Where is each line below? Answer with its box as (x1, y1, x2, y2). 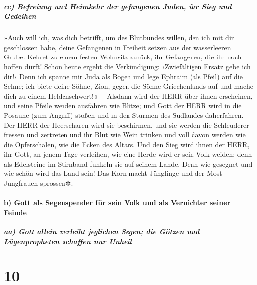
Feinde (4, 207, 27, 217)
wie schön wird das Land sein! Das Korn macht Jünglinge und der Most (4, 168, 222, 178)
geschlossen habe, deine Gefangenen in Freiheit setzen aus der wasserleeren (4, 42, 231, 52)
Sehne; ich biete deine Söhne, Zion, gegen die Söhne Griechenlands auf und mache (4, 81, 253, 91)
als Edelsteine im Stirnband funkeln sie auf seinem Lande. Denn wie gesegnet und (4, 158, 253, 169)
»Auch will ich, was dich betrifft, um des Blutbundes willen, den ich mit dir (4, 32, 234, 43)
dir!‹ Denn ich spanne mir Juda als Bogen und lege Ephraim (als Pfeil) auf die (4, 71, 243, 81)
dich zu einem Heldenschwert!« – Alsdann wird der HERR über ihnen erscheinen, (4, 90, 253, 101)
